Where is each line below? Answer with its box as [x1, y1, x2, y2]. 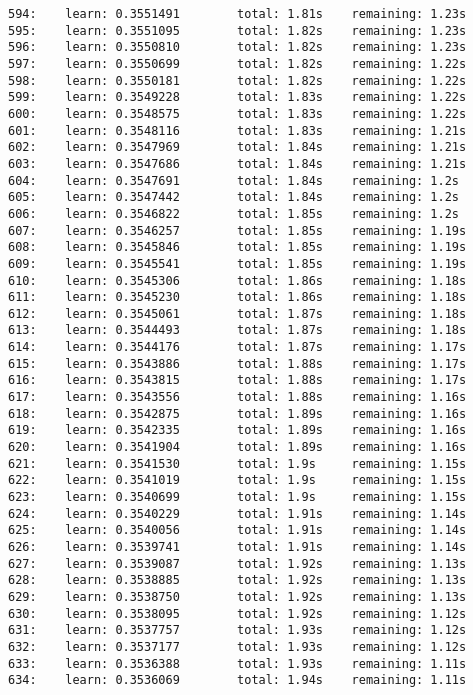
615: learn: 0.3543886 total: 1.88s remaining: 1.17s [8, 356, 467, 371]
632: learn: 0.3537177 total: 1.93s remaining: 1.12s [8, 639, 467, 654]
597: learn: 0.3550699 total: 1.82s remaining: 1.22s [8, 56, 467, 71]
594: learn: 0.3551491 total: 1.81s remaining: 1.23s [8, 7, 467, 21]
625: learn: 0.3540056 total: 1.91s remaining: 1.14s [8, 523, 467, 538]
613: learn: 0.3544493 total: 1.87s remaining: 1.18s [8, 323, 467, 338]
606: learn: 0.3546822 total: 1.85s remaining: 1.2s [8, 206, 460, 221]
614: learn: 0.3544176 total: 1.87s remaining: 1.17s [8, 340, 467, 355]
